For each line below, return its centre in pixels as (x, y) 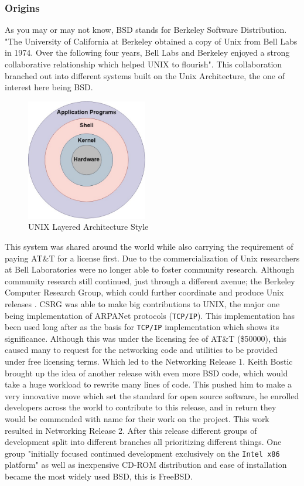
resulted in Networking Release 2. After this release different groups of (131, 430)
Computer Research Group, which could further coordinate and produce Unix (144, 292)
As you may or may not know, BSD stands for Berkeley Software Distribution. (146, 30)
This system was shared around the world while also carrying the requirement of (149, 246)
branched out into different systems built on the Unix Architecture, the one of (145, 75)
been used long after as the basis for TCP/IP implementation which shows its (142, 327)
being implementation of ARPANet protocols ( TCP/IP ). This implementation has (150, 315)
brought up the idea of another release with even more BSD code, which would (146, 373)
